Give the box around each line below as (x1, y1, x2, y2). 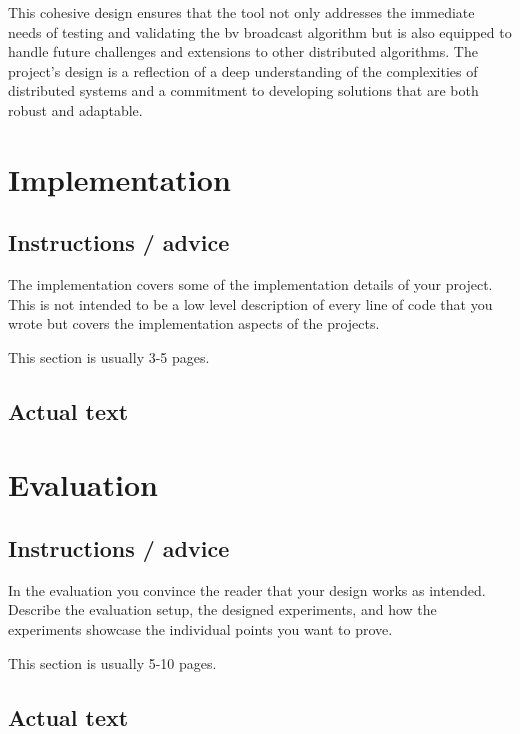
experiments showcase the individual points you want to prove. (8, 619, 393, 640)
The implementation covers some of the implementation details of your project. (8, 274, 493, 295)
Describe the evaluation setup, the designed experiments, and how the (8, 599, 437, 620)
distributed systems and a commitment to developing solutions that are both (8, 80, 479, 101)
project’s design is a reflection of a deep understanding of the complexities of (8, 60, 478, 81)
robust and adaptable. (8, 99, 143, 120)
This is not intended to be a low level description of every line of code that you (8, 293, 493, 314)
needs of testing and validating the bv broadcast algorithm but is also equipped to (8, 21, 512, 42)
